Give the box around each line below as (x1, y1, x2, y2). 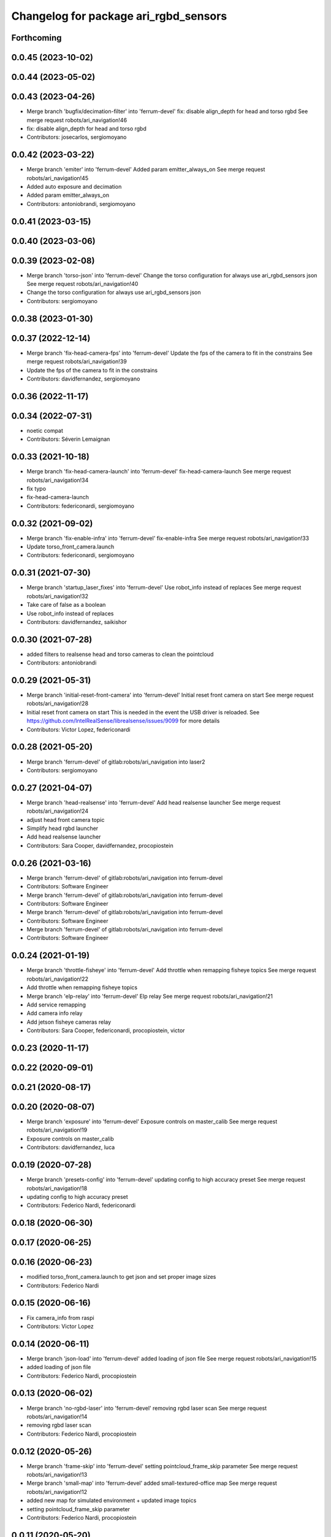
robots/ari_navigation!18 (26, 1184, 88, 1192)
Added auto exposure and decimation (26, 183, 122, 190)
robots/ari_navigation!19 (26, 1126, 88, 1134)
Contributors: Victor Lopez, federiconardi (26, 725, 131, 733)
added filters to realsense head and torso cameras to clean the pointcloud (26, 650, 214, 658)
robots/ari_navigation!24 (26, 807, 89, 815)
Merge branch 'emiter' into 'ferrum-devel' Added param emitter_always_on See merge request (26, 166, 265, 173)
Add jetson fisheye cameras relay (26, 1018, 112, 1025)
